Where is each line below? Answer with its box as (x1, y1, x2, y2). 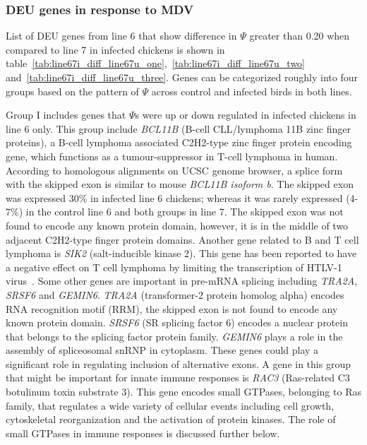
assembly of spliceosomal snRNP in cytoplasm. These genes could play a (6, 343, 319, 357)
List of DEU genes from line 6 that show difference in (6, 28, 237, 43)
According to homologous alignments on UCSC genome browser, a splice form (6, 162, 343, 177)
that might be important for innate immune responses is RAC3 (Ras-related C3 (6, 370, 350, 385)
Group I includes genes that (6, 107, 126, 122)
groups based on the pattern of (6, 83, 139, 98)
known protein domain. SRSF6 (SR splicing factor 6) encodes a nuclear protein (6, 315, 348, 330)
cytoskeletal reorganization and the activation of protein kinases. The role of (6, 412, 336, 427)
